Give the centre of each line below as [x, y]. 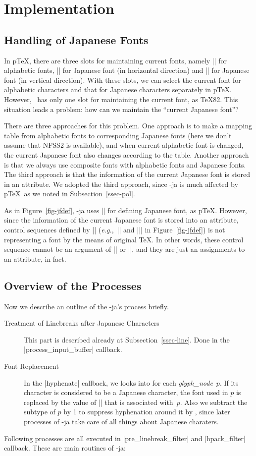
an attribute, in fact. [35, 258]
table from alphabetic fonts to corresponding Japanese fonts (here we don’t [118, 135]
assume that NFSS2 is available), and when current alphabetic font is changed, [124, 145]
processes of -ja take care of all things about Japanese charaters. [121, 421]
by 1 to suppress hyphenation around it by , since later [147, 412]
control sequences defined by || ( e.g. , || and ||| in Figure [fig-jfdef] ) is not [115, 230]
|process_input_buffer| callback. [73, 349]
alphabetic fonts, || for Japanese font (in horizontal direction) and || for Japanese [127, 70]
